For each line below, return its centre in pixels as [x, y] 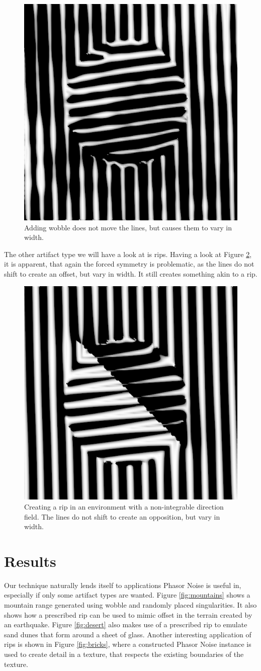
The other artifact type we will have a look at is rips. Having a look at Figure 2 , [128, 254]
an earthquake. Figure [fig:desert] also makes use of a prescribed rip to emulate [126, 624]
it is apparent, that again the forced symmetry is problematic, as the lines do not [129, 264]
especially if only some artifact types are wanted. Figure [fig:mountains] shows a [127, 595]
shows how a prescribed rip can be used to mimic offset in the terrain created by [128, 614]
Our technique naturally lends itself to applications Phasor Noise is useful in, [123, 585]
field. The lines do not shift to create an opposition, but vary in [122, 516]
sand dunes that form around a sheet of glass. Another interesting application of [128, 634]
